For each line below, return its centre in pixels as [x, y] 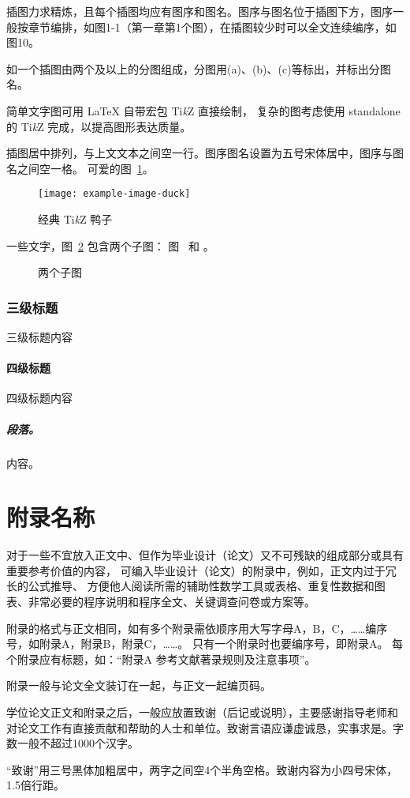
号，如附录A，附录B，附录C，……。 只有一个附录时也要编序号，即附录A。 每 [205, 644]
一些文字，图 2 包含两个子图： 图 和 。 [110, 245]
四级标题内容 [39, 398]
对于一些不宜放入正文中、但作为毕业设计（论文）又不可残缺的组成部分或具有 [205, 555]
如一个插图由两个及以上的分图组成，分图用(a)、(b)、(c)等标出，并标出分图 [199, 68]
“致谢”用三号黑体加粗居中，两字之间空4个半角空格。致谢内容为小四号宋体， [202, 769]
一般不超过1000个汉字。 [78, 743]
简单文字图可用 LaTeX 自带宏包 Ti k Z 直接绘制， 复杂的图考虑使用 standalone [203, 110]
